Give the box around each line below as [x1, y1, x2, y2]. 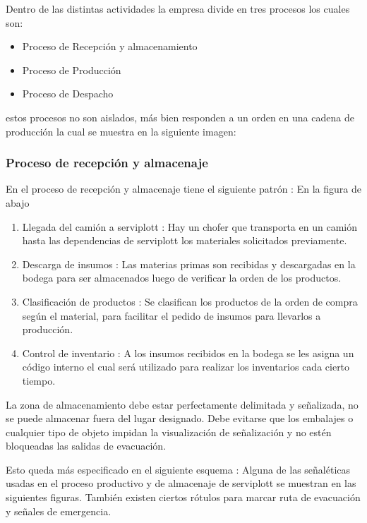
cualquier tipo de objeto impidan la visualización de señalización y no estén [6, 424, 332, 439]
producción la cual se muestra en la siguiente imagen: [6, 124, 236, 138]
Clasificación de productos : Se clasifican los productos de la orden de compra [22, 294, 358, 308]
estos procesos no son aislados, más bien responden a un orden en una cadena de [6, 109, 354, 124]
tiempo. [22, 373, 56, 387]
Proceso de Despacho [22, 86, 114, 101]
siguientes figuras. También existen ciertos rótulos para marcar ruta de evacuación [6, 490, 361, 505]
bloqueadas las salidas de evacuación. [6, 438, 167, 453]
